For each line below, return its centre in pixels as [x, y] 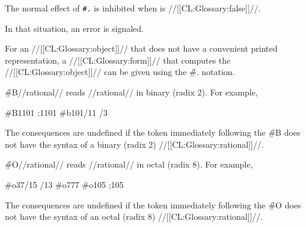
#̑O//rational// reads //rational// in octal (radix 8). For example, [129, 164]
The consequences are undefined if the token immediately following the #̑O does [153, 204]
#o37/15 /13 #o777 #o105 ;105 [64, 184]
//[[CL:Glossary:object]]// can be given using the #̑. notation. [120, 72]
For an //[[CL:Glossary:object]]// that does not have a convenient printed [141, 48]
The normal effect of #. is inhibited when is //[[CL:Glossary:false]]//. [133, 8]
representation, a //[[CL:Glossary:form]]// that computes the [118, 60]
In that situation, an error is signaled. [74, 28]
